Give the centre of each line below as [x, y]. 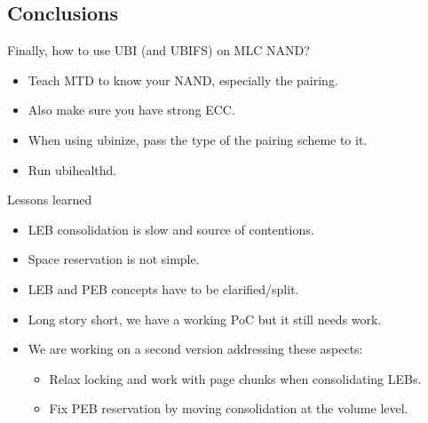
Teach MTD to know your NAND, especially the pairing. [183, 80]
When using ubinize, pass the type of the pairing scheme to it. [198, 139]
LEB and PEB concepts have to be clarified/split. [163, 288]
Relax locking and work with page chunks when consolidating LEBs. [235, 378]
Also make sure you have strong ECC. [131, 110]
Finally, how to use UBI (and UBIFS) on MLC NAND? [159, 50]
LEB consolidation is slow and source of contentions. [171, 229]
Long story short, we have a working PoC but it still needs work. [205, 319]
